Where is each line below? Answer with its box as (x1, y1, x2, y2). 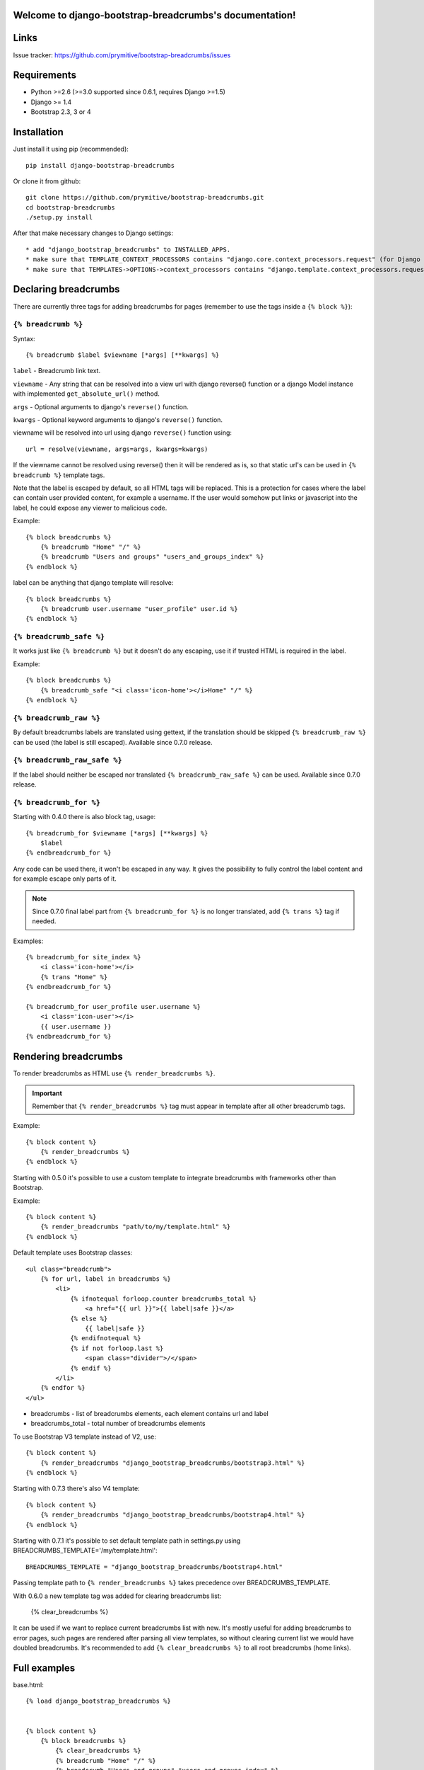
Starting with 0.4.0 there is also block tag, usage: (13, 813, 156, 821)
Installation (13, 126, 64, 138)
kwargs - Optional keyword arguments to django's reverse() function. (13, 416, 223, 424)
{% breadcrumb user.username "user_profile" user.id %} (40, 605, 238, 612)
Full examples (13, 1662, 76, 1674)
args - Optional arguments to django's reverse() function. (13, 402, 189, 411)
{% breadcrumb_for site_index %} (25, 953, 141, 961)
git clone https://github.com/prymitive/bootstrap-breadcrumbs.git (25, 193, 264, 202)
